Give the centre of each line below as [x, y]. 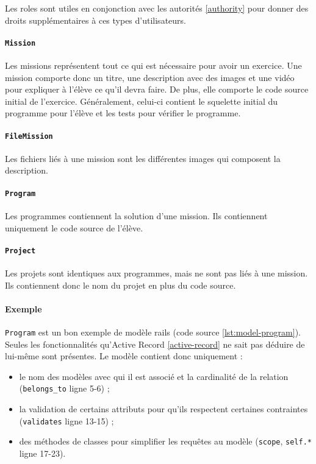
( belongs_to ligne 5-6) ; [64, 388]
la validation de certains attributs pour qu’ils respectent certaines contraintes [163, 409]
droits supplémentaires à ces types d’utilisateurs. [95, 20]
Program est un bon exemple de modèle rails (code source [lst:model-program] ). [153, 332]
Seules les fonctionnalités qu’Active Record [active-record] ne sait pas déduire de [155, 344]
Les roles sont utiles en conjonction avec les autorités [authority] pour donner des [157, 8]
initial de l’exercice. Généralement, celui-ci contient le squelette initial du [142, 101]
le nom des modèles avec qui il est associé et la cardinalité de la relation [154, 376]
